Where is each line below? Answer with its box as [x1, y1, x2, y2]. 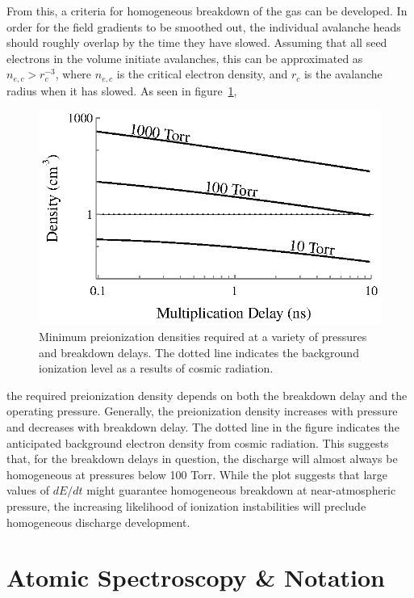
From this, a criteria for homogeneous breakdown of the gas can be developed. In [6, 2, 408, 19]
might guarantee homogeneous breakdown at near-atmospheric [86, 482, 396, 499]
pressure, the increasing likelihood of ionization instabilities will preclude [6, 497, 366, 514]
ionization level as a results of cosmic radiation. [39, 360, 274, 377]
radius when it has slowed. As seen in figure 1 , [6, 82, 237, 99]
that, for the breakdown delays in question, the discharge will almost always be [6, 450, 398, 467]
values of [6, 482, 49, 499]
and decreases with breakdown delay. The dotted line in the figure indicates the [6, 418, 399, 435]
